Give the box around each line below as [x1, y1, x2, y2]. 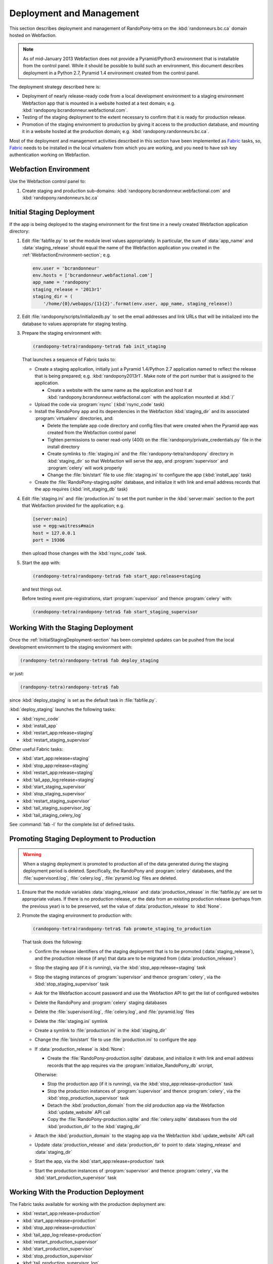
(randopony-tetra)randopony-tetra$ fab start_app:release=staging [32, 573, 201, 579]
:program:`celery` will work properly [47, 465, 122, 471]
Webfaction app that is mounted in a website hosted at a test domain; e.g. [22, 100, 175, 106]
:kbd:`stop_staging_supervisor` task [34, 981, 109, 987]
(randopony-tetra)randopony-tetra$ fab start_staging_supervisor [32, 609, 198, 614]
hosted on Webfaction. [9, 32, 57, 38]
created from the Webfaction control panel [47, 430, 136, 436]
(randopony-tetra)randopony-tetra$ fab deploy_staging [20, 657, 159, 663]
